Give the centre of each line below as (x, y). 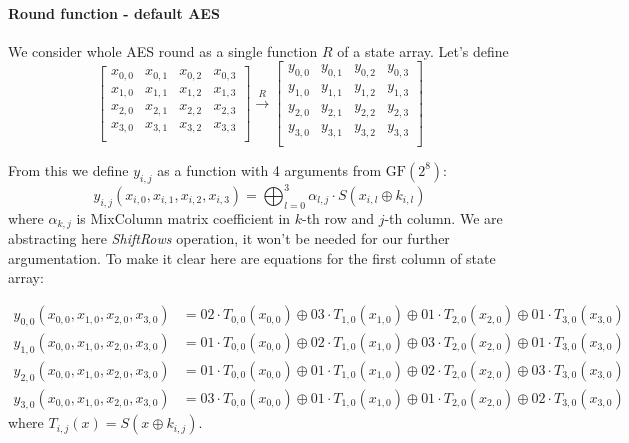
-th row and (338, 217)
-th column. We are (443, 217)
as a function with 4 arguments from (269, 169)
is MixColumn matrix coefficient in (183, 217)
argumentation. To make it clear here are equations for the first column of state (252, 257)
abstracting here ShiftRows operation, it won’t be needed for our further (229, 238)
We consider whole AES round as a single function (163, 50)
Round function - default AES (114, 12)
